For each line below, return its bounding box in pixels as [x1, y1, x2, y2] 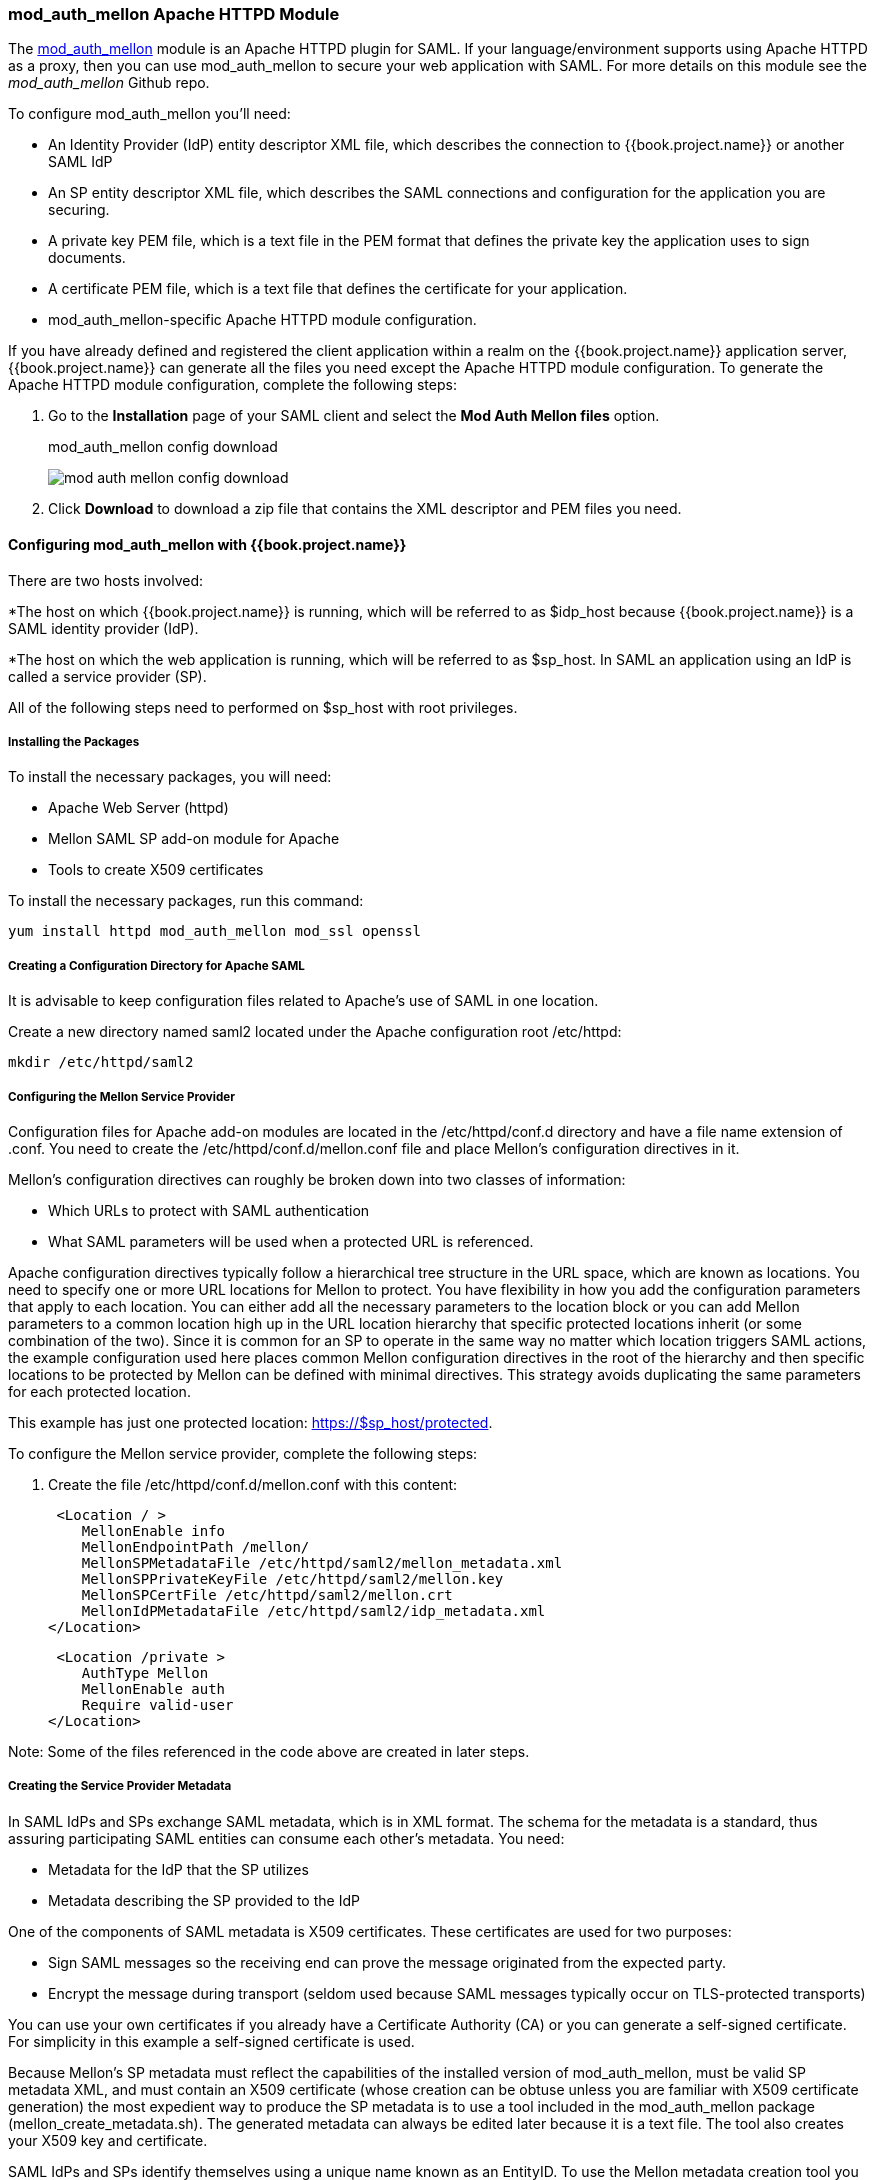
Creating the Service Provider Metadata [8, 1779, 232, 1794]
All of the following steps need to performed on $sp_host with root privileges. [8, 698, 518, 716]
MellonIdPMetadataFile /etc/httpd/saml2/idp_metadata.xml [81, 1602, 546, 1619]
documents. [48, 249, 126, 267]
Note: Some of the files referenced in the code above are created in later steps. [8, 1742, 530, 1760]
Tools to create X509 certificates [48, 861, 264, 879]
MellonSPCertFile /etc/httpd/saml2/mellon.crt [81, 1586, 453, 1603]
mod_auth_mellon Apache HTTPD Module [8, 4, 340, 24]
